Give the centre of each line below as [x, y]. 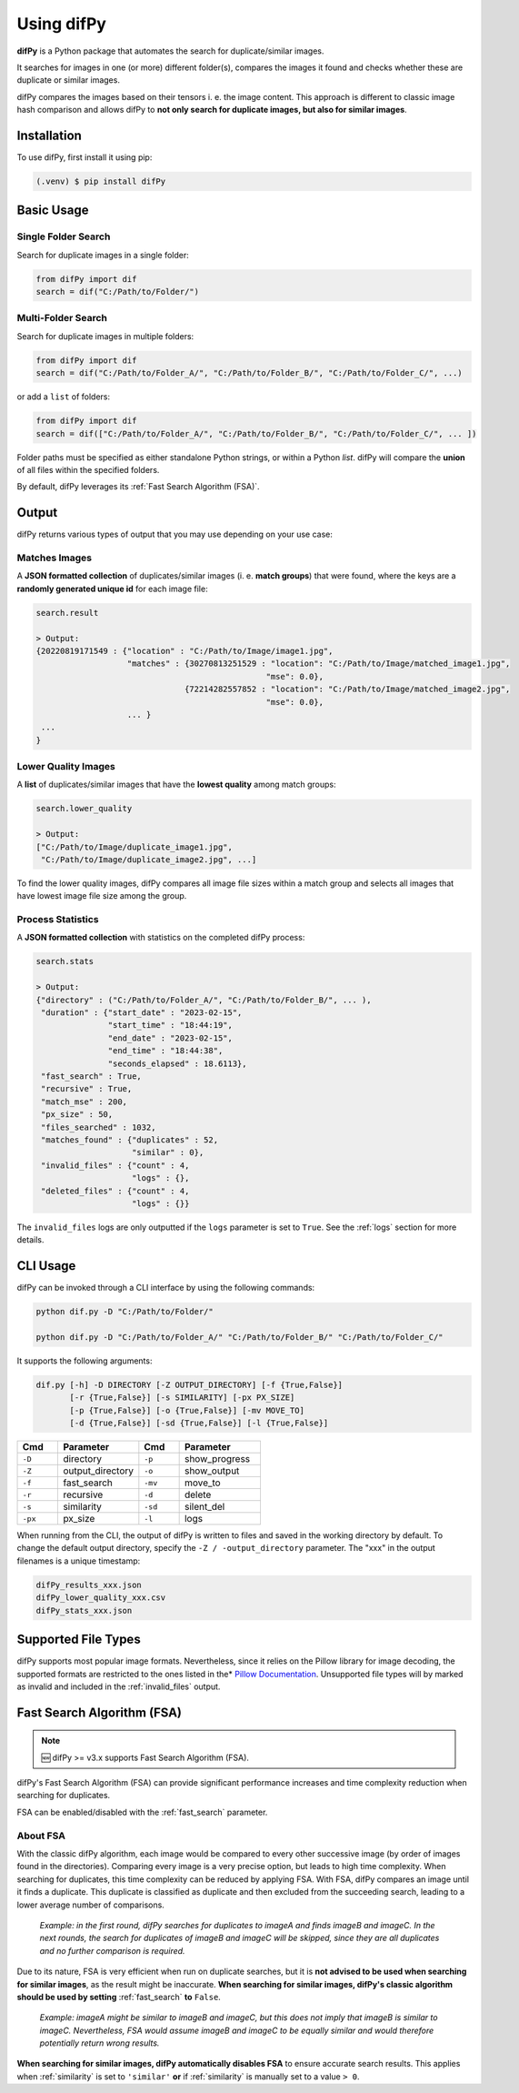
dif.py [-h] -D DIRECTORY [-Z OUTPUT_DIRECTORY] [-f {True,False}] [190, 1384]
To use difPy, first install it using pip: [85, 157]
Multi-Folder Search [62, 318]
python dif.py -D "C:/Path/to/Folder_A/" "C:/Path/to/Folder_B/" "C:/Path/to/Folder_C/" [240, 1337]
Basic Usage [53, 211]
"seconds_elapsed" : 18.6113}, [177, 1063]
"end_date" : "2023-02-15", [170, 1038]
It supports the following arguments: [85, 1361]
